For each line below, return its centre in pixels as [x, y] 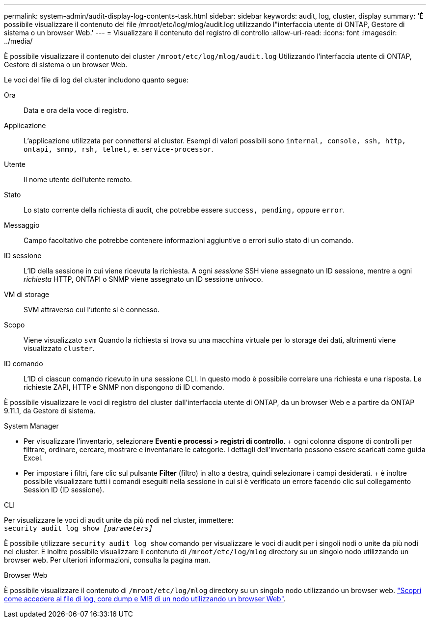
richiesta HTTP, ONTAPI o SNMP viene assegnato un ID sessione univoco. [143, 279]
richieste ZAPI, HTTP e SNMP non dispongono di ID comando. [124, 387]
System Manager [31, 426]
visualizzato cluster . [59, 348]
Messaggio [22, 225]
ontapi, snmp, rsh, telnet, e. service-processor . [119, 149]
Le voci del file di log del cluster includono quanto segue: [96, 80]
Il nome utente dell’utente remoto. [78, 179]
